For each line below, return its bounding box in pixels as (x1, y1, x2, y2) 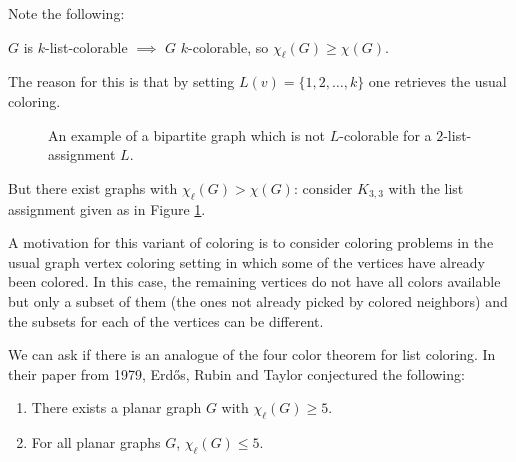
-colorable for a (339, 124, 432, 145)
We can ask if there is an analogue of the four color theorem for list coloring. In (8, 344, 496, 365)
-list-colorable (45, 36, 128, 57)
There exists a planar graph (31, 397, 202, 418)
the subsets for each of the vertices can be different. (8, 310, 324, 331)
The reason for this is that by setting (8, 71, 235, 92)
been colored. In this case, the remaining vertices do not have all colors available (8, 271, 501, 292)
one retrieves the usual (368, 71, 507, 92)
